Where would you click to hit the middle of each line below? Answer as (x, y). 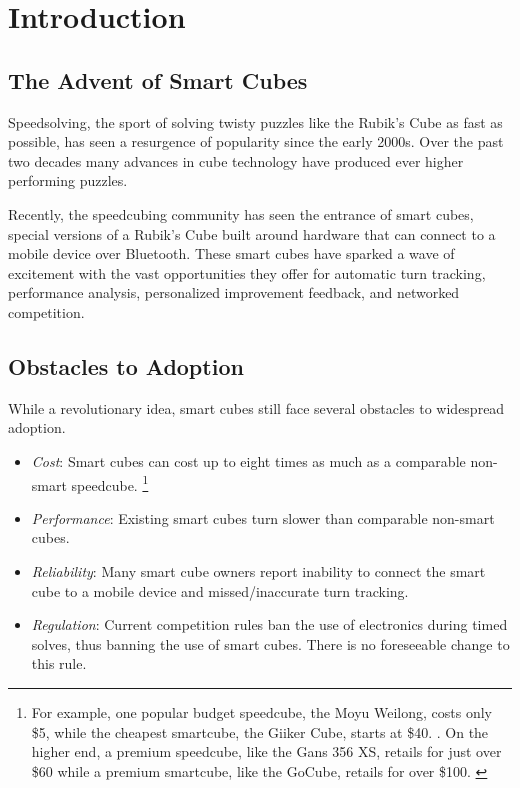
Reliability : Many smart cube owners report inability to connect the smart (258, 570)
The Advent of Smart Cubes (158, 79)
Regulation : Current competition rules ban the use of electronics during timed (269, 624)
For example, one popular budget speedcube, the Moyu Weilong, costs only (262, 711)
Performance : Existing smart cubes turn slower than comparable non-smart (263, 517)
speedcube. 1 (110, 483)
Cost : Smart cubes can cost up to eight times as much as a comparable (248, 460)
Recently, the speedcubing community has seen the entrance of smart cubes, (241, 213)
